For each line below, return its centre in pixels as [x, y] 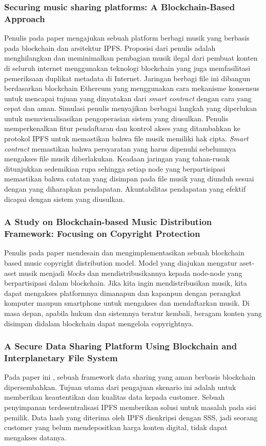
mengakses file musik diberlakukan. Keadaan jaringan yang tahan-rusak [117, 159]
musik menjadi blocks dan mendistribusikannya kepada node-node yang [130, 273]
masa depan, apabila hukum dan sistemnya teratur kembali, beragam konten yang [133, 313]
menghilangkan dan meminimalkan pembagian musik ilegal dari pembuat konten [131, 58]
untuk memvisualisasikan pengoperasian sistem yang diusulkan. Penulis [116, 118]
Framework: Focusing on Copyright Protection [102, 234]
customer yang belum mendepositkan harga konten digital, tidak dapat [116, 427]
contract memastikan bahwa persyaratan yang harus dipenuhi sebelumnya [120, 148]
